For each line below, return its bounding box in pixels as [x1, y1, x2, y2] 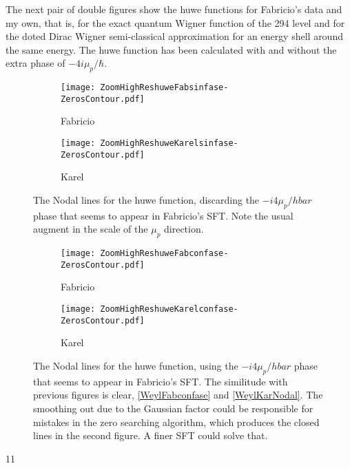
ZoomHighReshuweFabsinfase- [100, 83, 229, 93]
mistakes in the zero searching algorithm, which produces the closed [33, 414, 320, 429]
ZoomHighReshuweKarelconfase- [100, 304, 238, 315]
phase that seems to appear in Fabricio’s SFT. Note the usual [33, 208, 294, 222]
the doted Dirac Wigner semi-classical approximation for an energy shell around [6, 29, 343, 43]
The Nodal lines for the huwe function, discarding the [33, 192, 260, 206]
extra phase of [6, 56, 65, 70]
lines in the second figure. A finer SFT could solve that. [33, 428, 268, 443]
